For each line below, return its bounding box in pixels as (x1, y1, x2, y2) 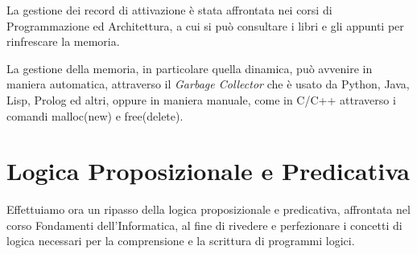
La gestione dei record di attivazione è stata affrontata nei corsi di (6, 2, 332, 18)
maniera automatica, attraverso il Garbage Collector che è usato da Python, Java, (6, 76, 410, 92)
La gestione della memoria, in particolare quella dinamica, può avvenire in (6, 59, 373, 76)
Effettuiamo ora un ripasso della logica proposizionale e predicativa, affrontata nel (6, 201, 411, 218)
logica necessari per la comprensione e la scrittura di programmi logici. (6, 232, 355, 249)
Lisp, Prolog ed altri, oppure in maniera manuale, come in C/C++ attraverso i (6, 91, 396, 108)
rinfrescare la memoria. (6, 33, 120, 50)
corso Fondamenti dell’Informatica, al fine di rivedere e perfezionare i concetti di (6, 216, 403, 233)
